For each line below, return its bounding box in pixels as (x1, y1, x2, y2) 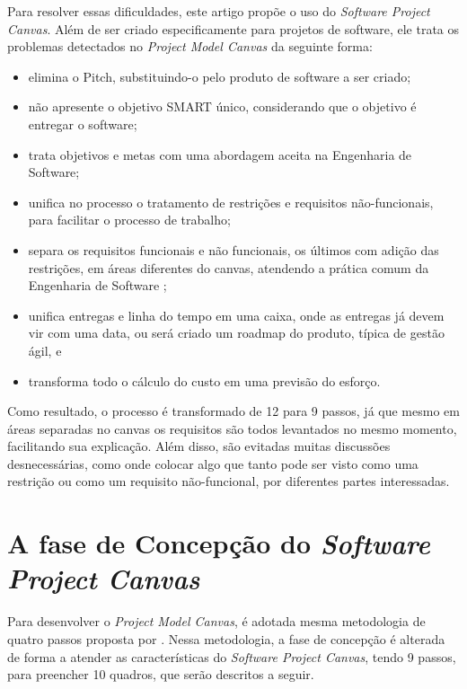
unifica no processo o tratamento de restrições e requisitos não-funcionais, (28, 192, 434, 211)
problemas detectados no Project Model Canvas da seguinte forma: (7, 37, 373, 56)
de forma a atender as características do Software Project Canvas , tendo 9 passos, (7, 647, 456, 666)
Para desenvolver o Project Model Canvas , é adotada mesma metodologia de (7, 612, 426, 631)
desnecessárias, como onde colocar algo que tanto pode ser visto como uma (7, 454, 419, 473)
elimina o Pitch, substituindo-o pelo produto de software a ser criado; (28, 66, 411, 85)
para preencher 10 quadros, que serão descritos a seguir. (7, 665, 314, 684)
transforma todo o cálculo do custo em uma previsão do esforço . (28, 371, 381, 390)
